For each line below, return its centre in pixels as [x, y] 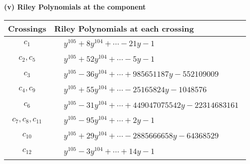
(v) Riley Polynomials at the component [75, 7]
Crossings [27, 28]
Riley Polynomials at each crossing [124, 28]
